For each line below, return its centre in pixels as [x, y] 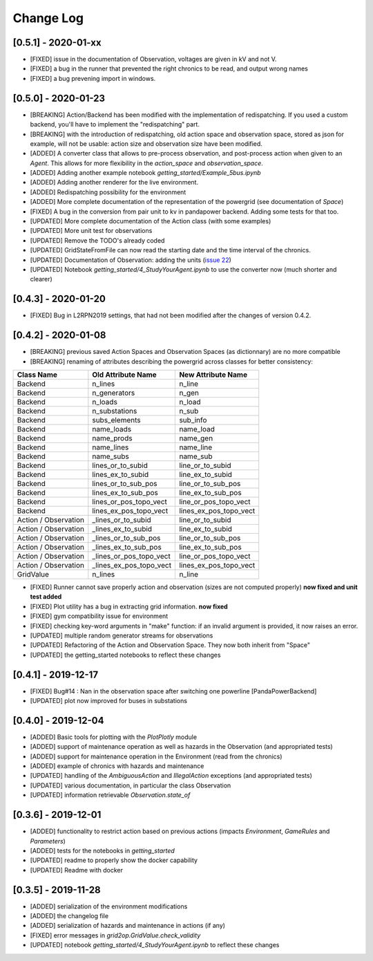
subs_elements [116, 420]
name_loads [112, 429]
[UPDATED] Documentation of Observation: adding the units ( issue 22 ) [131, 260]
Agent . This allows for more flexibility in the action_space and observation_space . [147, 163]
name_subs [111, 456]
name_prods [112, 438]
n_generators [114, 393]
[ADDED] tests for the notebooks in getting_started [103, 850]
